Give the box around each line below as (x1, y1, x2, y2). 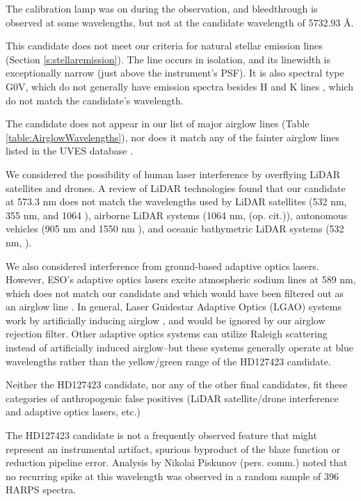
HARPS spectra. (6, 482, 77, 497)
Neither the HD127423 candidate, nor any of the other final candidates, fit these (6, 377, 348, 392)
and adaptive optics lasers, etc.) (6, 404, 141, 419)
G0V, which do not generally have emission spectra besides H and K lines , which (6, 79, 353, 93)
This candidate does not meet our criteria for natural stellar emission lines (6, 38, 323, 53)
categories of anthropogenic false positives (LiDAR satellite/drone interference (6, 390, 339, 405)
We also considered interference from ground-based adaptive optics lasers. (6, 258, 319, 273)
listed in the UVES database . (6, 143, 134, 158)
